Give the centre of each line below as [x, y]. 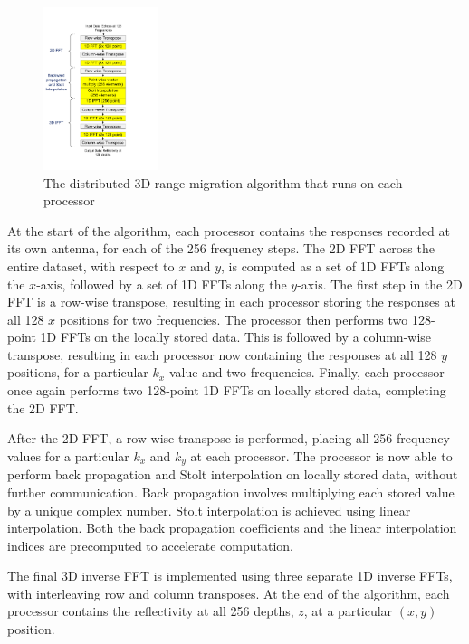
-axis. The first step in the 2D [380, 284]
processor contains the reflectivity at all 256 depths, [151, 611]
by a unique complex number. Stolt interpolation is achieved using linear [209, 510]
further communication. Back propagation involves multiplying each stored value [231, 492]
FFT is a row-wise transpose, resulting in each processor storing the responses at [231, 302]
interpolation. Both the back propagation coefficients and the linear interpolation [232, 528]
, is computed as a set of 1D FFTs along [333, 265]
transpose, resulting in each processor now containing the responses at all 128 [222, 354]
